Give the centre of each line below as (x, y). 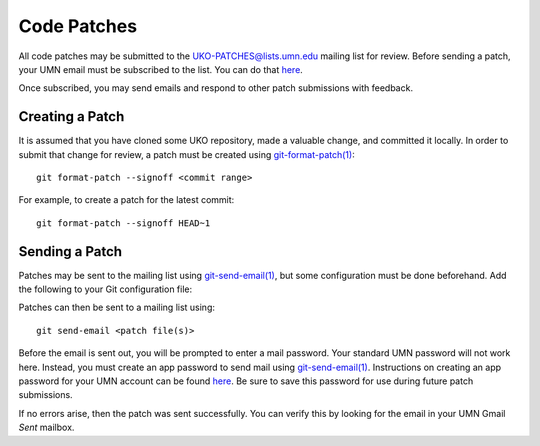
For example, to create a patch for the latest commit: (126, 200)
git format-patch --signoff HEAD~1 (123, 223)
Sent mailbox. (46, 427)
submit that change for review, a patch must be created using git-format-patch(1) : (186, 154)
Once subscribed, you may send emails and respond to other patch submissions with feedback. (216, 88)
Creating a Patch (71, 116)
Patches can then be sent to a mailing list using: (116, 307)
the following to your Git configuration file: (105, 289)
